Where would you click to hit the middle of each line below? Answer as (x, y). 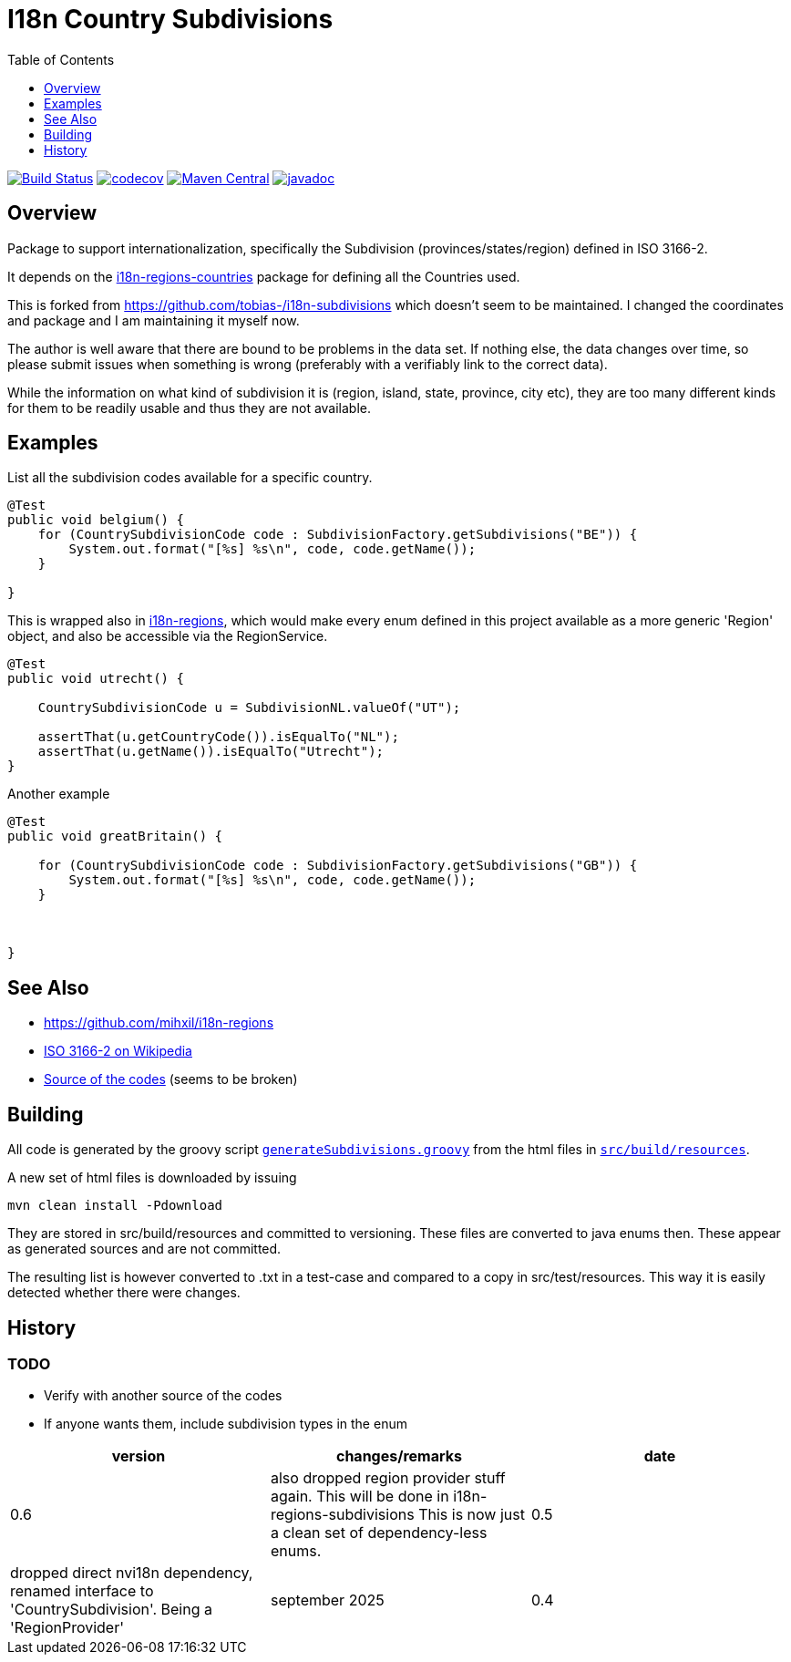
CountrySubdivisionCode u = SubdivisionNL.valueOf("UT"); (249, 708)
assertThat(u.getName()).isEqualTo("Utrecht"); (211, 752)
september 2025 (327, 1600)
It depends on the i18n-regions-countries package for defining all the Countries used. (264, 276)
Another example (59, 794)
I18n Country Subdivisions (170, 19)
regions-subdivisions (342, 1515)
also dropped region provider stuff (388, 1478)
